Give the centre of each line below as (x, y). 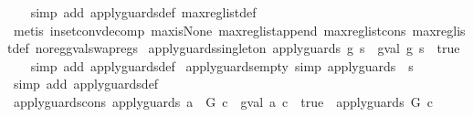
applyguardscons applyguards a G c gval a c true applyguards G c (223, 101)
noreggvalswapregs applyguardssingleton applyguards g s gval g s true (247, 48)
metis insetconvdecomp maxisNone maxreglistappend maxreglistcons (210, 30)
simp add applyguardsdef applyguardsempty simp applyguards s (222, 65)
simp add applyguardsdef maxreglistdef (143, 12)
